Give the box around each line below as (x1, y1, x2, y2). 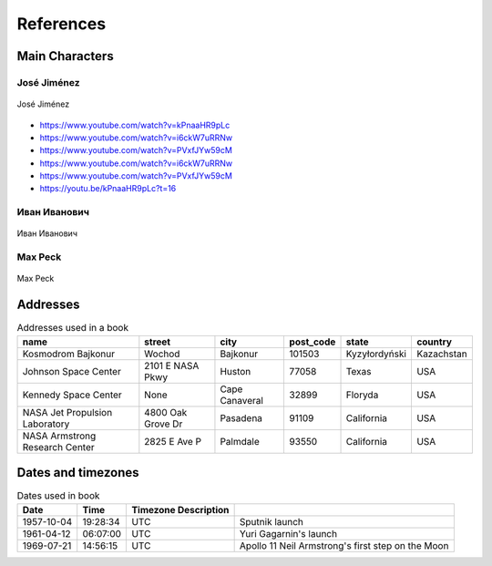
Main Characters (16, 48, 114, 64)
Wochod (144, 347, 180, 360)
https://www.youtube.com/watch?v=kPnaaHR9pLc (39, 119, 231, 130)
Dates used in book (16, 489, 100, 502)
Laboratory (22, 417, 70, 430)
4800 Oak (144, 406, 188, 418)
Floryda (345, 388, 379, 401)
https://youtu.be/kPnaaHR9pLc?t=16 (39, 183, 177, 194)
